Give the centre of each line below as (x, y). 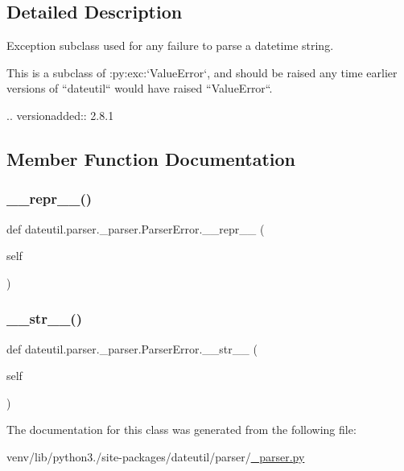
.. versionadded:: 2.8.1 (60, 115)
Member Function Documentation (151, 158)
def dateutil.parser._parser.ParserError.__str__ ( (132, 348)
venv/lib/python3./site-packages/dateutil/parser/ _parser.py (156, 456)
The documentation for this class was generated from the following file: (181, 430)
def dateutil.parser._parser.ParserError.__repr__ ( (136, 228)
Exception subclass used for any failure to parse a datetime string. (170, 45)
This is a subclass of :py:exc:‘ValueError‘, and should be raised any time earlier (202, 72)
